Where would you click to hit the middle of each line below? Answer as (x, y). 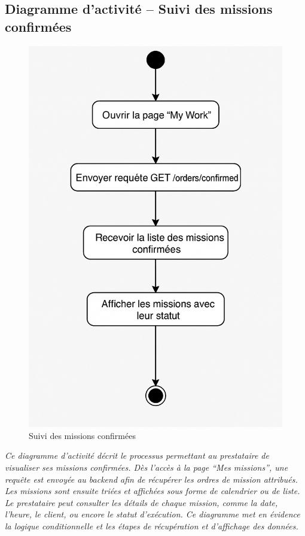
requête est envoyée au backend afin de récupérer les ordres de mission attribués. (151, 479)
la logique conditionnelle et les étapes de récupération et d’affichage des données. (152, 526)
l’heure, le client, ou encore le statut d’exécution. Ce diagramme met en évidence (152, 514)
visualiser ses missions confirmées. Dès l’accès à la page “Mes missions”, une (147, 467)
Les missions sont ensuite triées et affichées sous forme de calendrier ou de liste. (152, 491)
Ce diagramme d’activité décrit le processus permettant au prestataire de (137, 455)
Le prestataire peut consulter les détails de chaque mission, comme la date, (141, 502)
